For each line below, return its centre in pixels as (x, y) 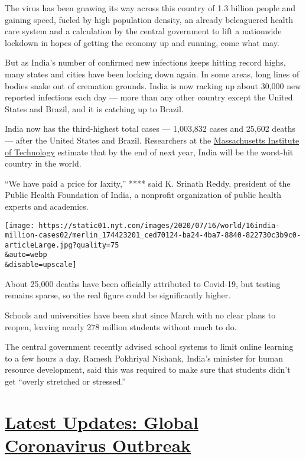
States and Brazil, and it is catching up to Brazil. (94, 108)
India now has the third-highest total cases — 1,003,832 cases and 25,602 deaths (150, 128)
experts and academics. (47, 206)
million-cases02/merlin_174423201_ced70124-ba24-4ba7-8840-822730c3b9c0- (153, 235)
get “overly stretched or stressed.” (65, 381)
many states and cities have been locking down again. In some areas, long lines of (152, 74)
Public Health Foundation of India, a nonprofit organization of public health (143, 195)
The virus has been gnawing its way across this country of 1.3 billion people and (150, 8)
